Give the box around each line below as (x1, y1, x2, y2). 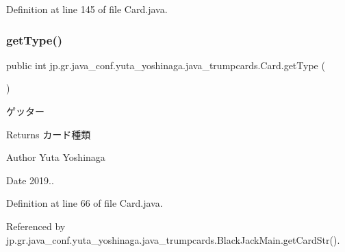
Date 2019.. (6, 173, 54, 187)
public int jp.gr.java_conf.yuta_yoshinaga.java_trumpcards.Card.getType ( (6, 58, 325, 72)
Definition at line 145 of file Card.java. (6, 2, 168, 16)
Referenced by (6, 218, 66, 233)
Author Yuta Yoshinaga (6, 150, 105, 164)
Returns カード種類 (6, 127, 91, 141)
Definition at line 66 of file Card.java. (6, 196, 163, 210)
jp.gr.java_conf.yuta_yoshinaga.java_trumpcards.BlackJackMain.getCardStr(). (6, 232, 340, 247)
